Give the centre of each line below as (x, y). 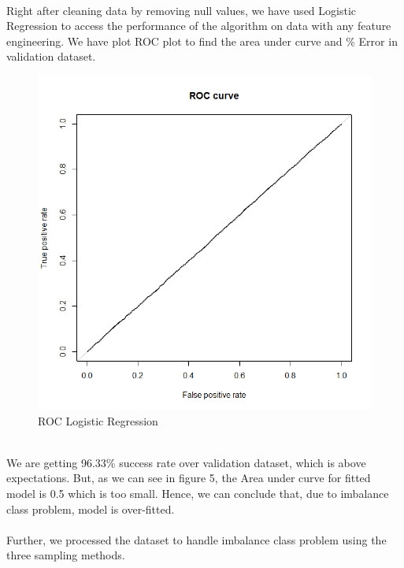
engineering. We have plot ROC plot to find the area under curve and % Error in (202, 41)
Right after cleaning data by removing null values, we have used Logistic (182, 10)
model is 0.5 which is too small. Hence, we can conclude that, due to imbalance (198, 493)
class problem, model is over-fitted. (91, 509)
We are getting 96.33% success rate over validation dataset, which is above (186, 462)
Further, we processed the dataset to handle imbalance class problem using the (196, 539)
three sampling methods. (66, 555)
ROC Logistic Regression (98, 420)
